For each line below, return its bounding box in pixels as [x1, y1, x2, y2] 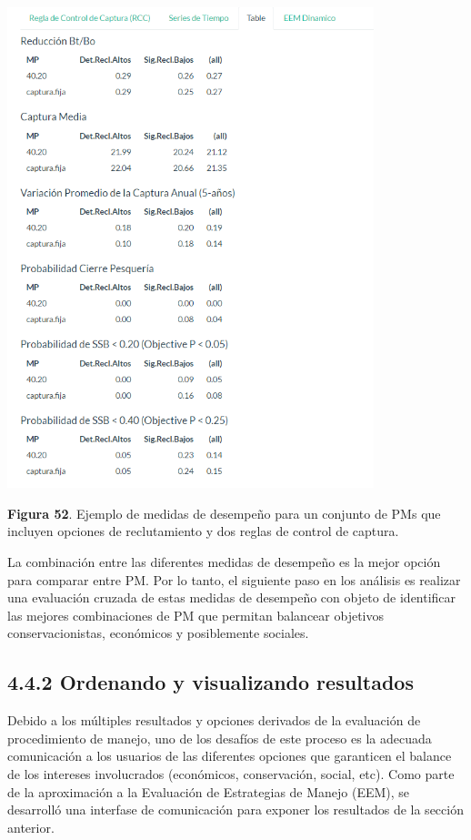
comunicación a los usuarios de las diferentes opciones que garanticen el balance [7, 746, 452, 765]
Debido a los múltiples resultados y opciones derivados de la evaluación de [7, 711, 421, 730]
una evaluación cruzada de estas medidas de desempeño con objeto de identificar [7, 588, 456, 607]
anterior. [7, 817, 55, 836]
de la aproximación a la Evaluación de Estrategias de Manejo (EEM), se [7, 782, 410, 801]
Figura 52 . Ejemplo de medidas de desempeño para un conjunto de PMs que [7, 503, 441, 522]
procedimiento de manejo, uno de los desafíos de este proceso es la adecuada [7, 728, 432, 747]
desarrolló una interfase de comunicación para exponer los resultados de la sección [7, 800, 464, 819]
